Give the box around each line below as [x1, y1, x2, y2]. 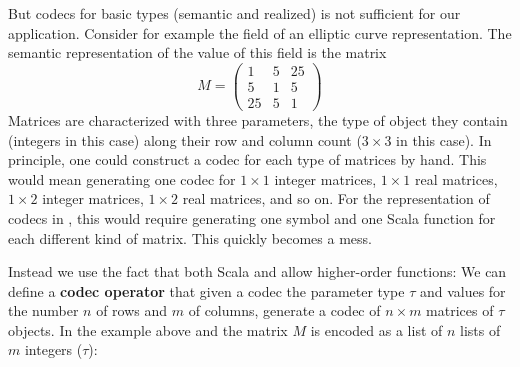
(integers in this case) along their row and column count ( [8, 129, 362, 150]
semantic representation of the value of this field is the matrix [8, 42, 387, 63]
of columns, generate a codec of [188, 300, 381, 321]
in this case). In [396, 129, 492, 150]
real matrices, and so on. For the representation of [182, 188, 490, 209]
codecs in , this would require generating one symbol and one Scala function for [8, 207, 496, 228]
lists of [460, 319, 501, 340]
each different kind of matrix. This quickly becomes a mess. [8, 227, 372, 248]
